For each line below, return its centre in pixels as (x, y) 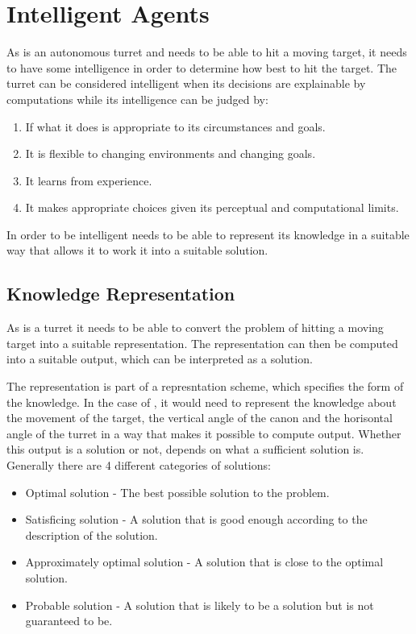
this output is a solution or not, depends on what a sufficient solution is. (185, 449)
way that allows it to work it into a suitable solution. (137, 250)
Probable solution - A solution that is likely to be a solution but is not (200, 605)
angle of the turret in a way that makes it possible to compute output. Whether (204, 433)
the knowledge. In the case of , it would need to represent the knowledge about (202, 402)
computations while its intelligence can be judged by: (137, 99)
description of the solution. (92, 535)
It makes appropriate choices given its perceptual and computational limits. (212, 207)
